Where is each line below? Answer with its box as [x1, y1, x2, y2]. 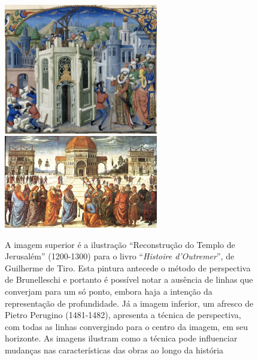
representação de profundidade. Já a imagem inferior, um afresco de [5, 297, 254, 309]
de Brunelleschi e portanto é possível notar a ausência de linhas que [5, 273, 253, 286]
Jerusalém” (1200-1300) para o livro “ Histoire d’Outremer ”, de [5, 250, 235, 262]
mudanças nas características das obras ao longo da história [5, 344, 224, 356]
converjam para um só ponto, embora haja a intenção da [5, 285, 213, 298]
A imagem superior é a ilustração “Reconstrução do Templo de [5, 238, 235, 250]
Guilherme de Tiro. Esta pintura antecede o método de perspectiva [5, 261, 251, 274]
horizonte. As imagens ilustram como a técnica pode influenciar [5, 332, 238, 344]
